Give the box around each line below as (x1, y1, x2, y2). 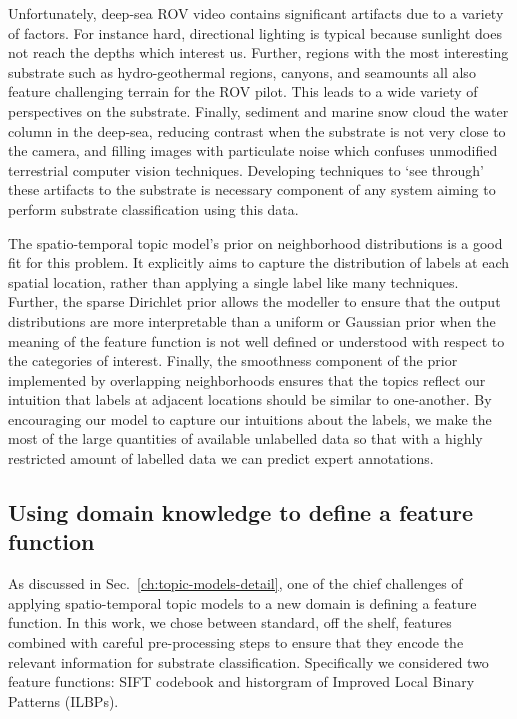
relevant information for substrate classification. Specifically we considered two (8, 651, 489, 672)
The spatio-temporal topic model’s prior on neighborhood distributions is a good (8, 232, 503, 253)
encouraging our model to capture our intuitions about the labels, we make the (8, 408, 492, 429)
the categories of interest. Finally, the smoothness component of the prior (8, 350, 458, 371)
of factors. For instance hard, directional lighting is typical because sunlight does (8, 22, 502, 43)
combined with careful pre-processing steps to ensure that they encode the (8, 632, 464, 653)
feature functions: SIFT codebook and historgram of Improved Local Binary (8, 671, 475, 692)
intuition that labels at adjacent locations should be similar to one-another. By (8, 389, 492, 410)
